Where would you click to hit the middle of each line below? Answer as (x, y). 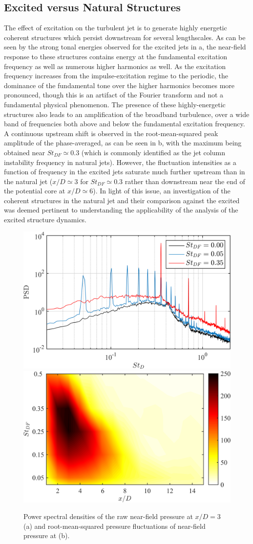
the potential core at (35, 191)
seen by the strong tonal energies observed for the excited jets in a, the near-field (125, 47)
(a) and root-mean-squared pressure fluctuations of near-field (115, 526)
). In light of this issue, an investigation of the (162, 191)
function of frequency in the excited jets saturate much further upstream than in (125, 172)
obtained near (25, 152)
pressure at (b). (47, 535)
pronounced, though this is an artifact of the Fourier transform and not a (114, 95)
